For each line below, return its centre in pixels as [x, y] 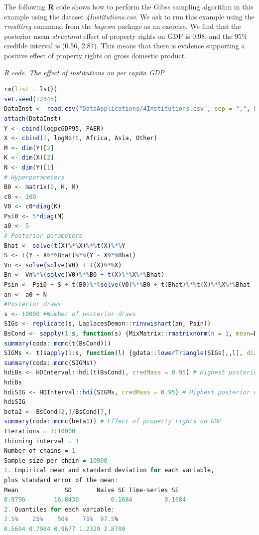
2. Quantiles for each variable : [59, 509]
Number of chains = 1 [40, 451]
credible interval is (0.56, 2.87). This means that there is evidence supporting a [125, 46]
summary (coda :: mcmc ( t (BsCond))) [58, 343]
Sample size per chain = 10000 [56, 460]
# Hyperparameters [34, 177]
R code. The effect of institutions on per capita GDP [84, 72]
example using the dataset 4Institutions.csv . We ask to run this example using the [129, 16]
